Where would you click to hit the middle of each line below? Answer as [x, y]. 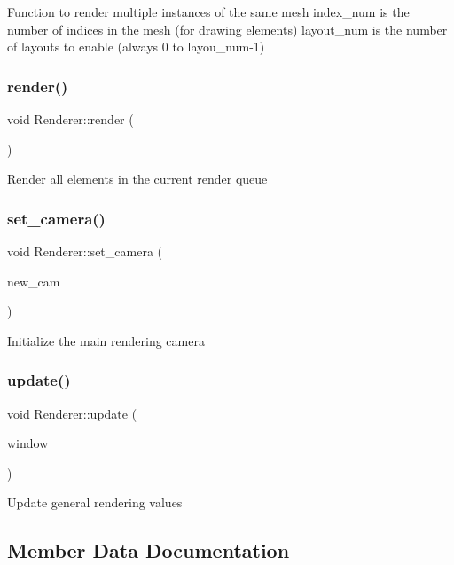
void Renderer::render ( [70, 119]
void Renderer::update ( [72, 413]
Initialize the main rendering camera [106, 340]
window [28, 443]
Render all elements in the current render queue [137, 179]
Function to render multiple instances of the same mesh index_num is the [208, 12]
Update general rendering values [95, 502]
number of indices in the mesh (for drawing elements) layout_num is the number [227, 29]
